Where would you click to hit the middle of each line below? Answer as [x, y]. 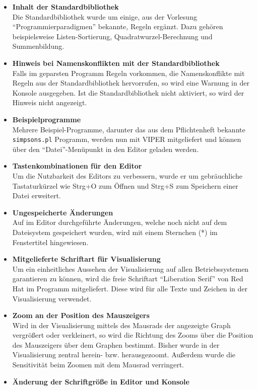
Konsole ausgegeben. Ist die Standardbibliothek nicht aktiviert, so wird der [128, 92]
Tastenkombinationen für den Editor [77, 166]
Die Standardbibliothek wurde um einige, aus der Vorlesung [105, 16]
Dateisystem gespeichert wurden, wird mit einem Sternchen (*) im [115, 232]
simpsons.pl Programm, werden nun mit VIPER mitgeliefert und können [127, 139]
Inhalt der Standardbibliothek [66, 7]
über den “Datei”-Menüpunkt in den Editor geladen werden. [106, 149]
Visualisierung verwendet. [52, 298]
